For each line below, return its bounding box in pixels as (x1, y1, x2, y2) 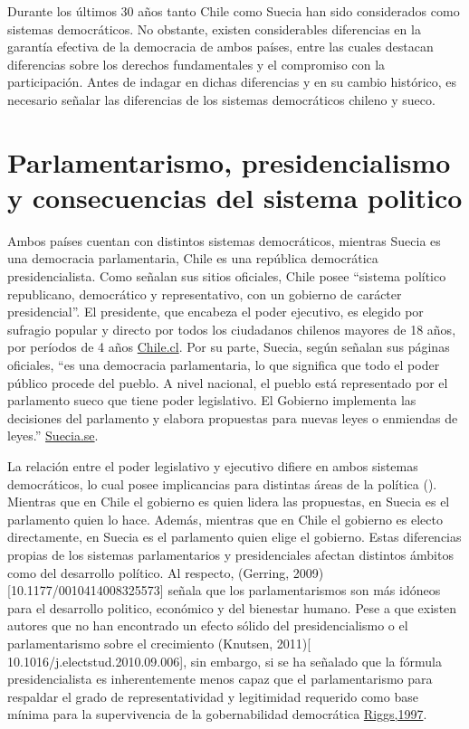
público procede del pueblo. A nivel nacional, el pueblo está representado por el (7, 373, 448, 392)
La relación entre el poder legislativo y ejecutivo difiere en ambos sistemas (7, 457, 418, 475)
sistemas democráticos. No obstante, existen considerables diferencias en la (7, 19, 421, 38)
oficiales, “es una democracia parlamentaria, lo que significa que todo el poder (7, 355, 440, 374)
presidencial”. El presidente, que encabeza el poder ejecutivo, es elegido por (7, 302, 424, 321)
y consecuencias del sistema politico (7, 178, 463, 215)
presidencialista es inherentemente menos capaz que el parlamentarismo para (7, 669, 433, 688)
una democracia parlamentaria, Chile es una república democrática (7, 249, 378, 268)
